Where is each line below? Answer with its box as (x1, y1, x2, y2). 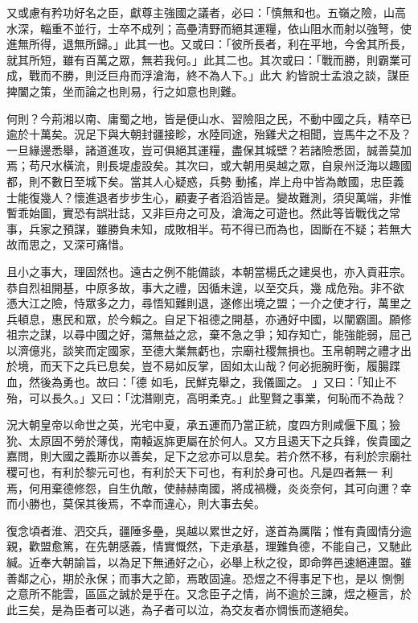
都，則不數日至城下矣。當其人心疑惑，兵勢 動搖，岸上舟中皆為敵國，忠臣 (6, 172, 393, 189)
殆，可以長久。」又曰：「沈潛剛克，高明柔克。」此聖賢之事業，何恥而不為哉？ (6, 389, 406, 406)
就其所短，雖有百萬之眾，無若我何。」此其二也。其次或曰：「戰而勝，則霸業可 (6, 51, 412, 68)
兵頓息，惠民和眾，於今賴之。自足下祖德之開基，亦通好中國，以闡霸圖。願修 (6, 310, 412, 327)
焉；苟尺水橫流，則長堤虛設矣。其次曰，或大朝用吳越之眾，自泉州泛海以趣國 (6, 157, 412, 174)
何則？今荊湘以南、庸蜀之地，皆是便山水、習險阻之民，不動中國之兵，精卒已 (6, 109, 412, 126)
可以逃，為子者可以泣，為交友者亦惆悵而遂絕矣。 (96, 600, 355, 617)
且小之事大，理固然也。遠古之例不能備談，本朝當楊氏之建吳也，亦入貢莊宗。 (6, 262, 412, 279)
